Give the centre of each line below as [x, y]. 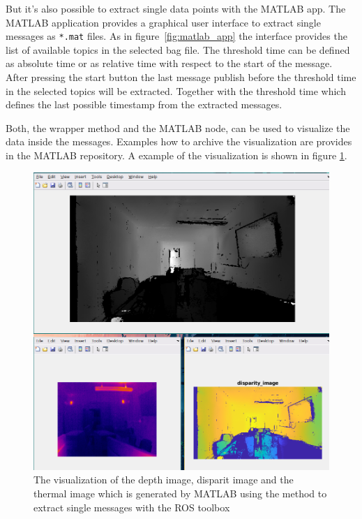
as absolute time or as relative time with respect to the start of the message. [169, 63]
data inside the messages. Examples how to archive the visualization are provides [179, 141]
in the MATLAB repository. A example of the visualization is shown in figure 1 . [176, 155]
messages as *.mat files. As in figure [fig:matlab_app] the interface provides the [176, 36]
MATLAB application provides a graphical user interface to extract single [163, 22]
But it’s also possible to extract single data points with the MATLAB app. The [176, 8]
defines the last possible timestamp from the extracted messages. [144, 104]
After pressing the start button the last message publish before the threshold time [181, 77]
